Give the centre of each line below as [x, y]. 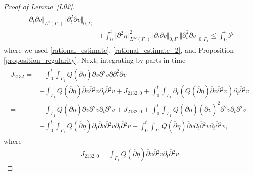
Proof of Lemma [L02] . [39, 6]
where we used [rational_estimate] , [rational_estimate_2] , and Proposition [119, 50]
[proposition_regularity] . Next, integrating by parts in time [95, 60]
